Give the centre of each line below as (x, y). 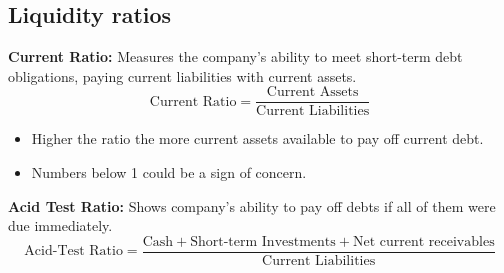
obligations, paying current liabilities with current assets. (182, 75)
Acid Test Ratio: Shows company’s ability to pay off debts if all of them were (252, 205)
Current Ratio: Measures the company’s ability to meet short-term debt (235, 56)
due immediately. (60, 225)
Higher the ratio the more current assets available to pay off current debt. (257, 138)
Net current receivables (423, 241)
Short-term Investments (263, 241)
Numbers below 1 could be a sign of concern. (169, 172)
